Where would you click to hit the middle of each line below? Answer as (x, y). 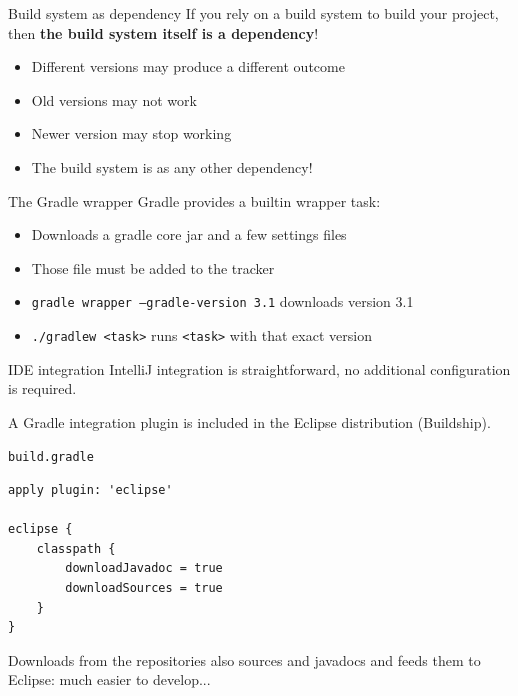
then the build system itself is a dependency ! (163, 32)
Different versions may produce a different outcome (188, 66)
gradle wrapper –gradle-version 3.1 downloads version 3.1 (222, 301)
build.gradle (51, 457)
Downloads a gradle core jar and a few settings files (189, 234)
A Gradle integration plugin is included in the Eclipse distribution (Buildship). (249, 421)
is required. (42, 388)
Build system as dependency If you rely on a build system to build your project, (253, 13)
